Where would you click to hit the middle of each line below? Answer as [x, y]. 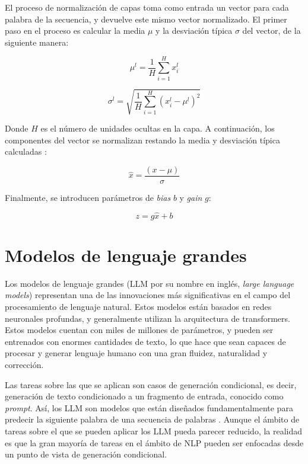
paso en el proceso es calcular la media [75, 31]
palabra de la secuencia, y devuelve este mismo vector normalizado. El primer [146, 19]
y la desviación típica [194, 31]
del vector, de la [272, 31]
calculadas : [26, 151]
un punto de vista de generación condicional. [86, 454]
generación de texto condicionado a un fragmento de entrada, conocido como [144, 396]
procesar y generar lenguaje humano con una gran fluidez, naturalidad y [136, 353]
